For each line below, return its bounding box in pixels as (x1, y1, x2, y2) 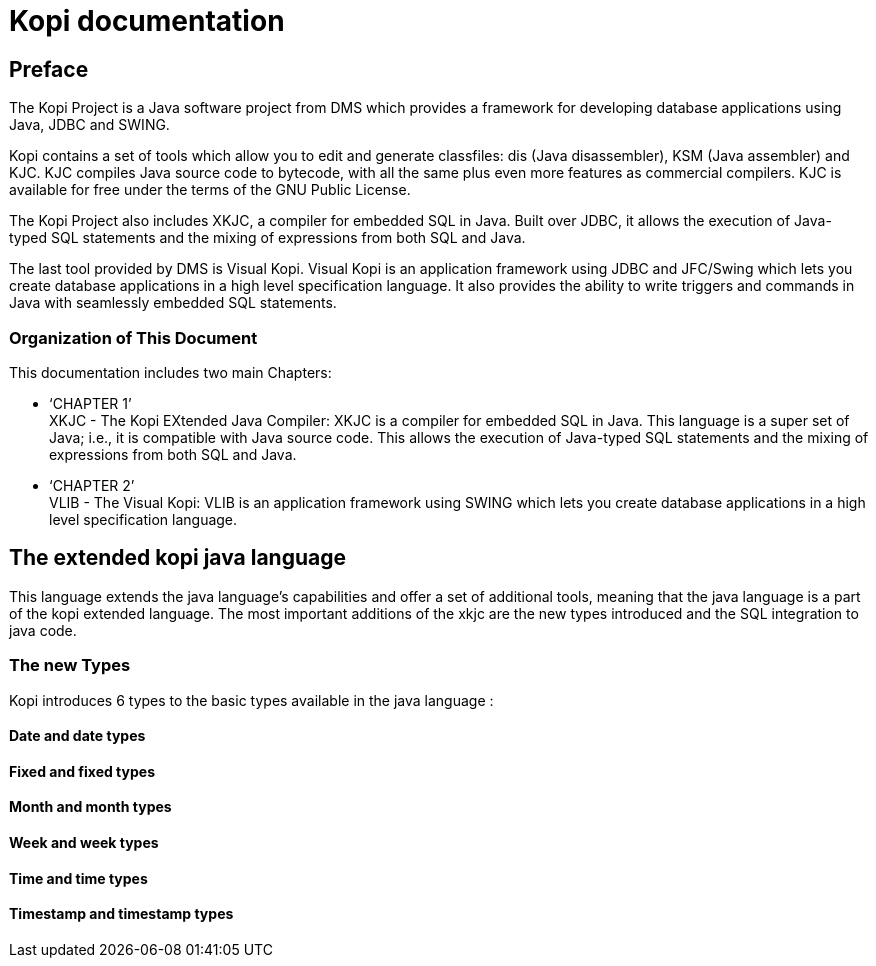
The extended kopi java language (9, 545, 347, 571)
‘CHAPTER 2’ (49, 476, 135, 494)
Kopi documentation (9, 4, 285, 38)
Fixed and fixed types (9, 762, 155, 780)
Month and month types (9, 798, 172, 816)
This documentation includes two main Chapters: (9, 363, 332, 381)
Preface (9, 56, 89, 82)
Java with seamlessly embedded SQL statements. (9, 294, 337, 312)
